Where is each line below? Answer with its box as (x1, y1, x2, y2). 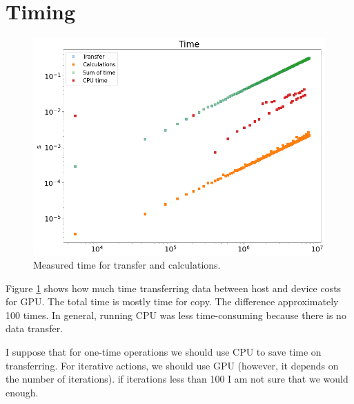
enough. (6, 385, 39, 399)
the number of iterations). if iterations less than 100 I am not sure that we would (6, 372, 348, 386)
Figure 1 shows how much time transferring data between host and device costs (6, 280, 342, 295)
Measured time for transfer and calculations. (33, 258, 221, 272)
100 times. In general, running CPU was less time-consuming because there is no (6, 307, 346, 322)
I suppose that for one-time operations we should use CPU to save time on (6, 345, 322, 359)
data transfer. (6, 321, 63, 336)
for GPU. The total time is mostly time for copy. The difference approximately (6, 294, 339, 309)
